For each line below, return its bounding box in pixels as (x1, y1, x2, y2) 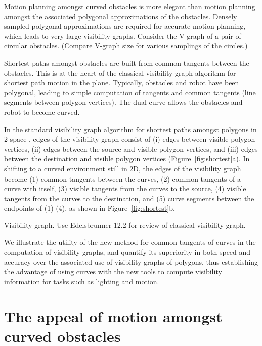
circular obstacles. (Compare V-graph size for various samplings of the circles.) (4, 40, 248, 51)
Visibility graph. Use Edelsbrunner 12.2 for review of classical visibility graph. (4, 219, 246, 230)
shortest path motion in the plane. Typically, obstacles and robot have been (4, 77, 239, 88)
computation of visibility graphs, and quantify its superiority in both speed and (4, 247, 251, 257)
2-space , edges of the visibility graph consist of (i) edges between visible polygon (4, 134, 255, 144)
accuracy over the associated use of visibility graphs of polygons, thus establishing (4, 256, 258, 267)
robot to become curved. (4, 106, 80, 117)
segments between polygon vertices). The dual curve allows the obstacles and (4, 97, 243, 107)
